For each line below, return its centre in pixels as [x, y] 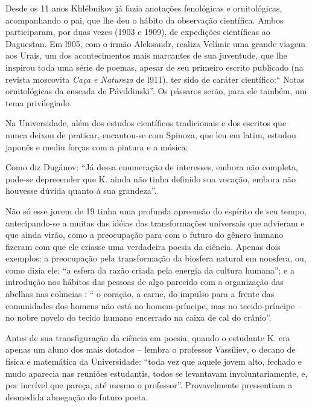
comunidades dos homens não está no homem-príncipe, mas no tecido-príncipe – [154, 305]
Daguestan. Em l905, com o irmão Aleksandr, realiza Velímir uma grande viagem [155, 43]
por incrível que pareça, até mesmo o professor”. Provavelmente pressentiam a [149, 385]
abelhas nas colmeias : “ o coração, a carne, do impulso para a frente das [140, 294]
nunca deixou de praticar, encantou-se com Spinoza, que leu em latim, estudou [151, 134]
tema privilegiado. [39, 102]
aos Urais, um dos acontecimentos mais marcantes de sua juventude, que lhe [146, 55]
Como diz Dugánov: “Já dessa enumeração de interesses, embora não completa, [152, 167]
